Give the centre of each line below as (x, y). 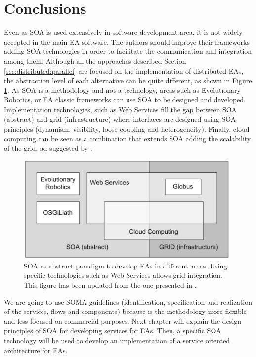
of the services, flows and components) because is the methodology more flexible (125, 311)
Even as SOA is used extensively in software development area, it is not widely (123, 32)
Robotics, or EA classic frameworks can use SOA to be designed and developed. (125, 100)
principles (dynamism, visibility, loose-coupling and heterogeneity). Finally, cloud (127, 129)
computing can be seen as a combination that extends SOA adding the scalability (128, 138)
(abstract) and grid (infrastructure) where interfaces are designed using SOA (120, 119)
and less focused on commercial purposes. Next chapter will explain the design (123, 321)
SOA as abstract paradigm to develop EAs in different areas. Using (126, 265)
